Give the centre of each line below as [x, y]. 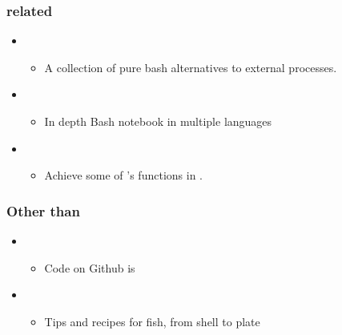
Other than [43, 210]
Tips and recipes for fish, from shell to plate [152, 321]
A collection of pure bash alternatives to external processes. [191, 67]
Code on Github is [90, 267]
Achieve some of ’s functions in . [123, 175]
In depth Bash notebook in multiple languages [158, 121]
